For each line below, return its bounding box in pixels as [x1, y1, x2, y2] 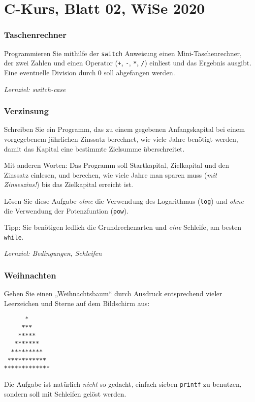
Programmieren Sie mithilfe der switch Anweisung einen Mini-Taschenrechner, [4, 48, 242, 58]
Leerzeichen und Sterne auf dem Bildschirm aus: [4, 298, 150, 308]
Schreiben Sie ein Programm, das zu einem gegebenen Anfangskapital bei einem [4, 124, 245, 134]
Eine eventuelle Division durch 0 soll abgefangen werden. [4, 67, 175, 77]
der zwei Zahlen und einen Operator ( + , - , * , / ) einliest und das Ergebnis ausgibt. [4, 58, 252, 68]
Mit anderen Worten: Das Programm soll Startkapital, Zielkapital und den [4, 160, 229, 170]
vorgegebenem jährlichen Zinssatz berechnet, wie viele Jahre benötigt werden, [4, 133, 238, 144]
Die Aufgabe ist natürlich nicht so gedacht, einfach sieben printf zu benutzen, [4, 379, 242, 389]
